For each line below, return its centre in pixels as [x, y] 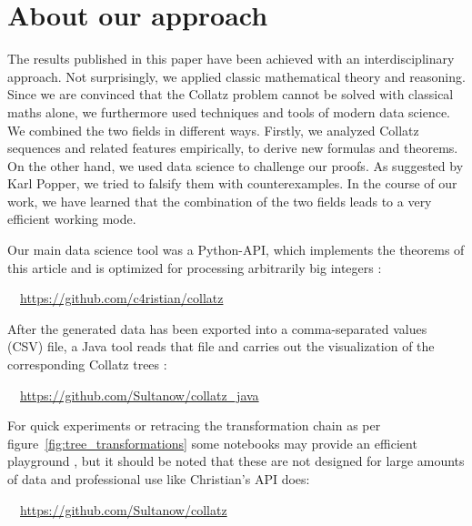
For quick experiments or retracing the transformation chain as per [194, 425]
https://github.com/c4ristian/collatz [122, 298]
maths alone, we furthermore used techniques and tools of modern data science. [229, 111]
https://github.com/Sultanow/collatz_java [140, 394]
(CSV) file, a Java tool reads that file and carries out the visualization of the [221, 346]
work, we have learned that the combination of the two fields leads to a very [220, 201]
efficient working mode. [72, 219]
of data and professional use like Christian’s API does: [159, 479]
